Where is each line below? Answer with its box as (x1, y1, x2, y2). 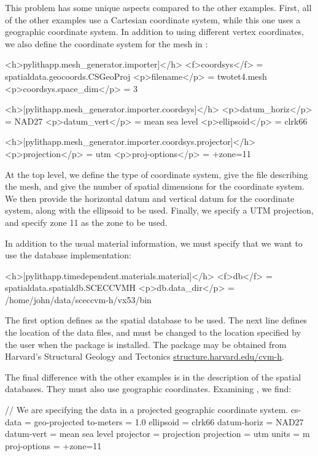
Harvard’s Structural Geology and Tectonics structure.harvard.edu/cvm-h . (5, 350, 284, 363)
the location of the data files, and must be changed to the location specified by (5, 326, 301, 339)
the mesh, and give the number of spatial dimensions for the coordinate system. (5, 180, 304, 193)
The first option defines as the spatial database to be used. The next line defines (5, 314, 308, 327)
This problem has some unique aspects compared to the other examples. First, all (5, 1, 312, 14)
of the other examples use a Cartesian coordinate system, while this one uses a (5, 13, 301, 26)
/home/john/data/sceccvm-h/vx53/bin (5, 293, 152, 306)
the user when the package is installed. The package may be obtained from (5, 338, 287, 350)
